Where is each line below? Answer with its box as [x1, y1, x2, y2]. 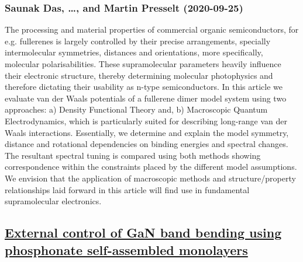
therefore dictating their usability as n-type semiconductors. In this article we [5, 81, 283, 93]
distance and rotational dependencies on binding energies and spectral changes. [5, 138, 288, 150]
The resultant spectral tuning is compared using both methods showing [5, 149, 261, 161]
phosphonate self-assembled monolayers [5, 240, 248, 258]
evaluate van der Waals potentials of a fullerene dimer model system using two [5, 92, 287, 104]
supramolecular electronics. [5, 195, 102, 207]
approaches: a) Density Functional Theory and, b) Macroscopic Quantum [5, 103, 268, 116]
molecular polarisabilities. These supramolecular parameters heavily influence [5, 58, 281, 69]
